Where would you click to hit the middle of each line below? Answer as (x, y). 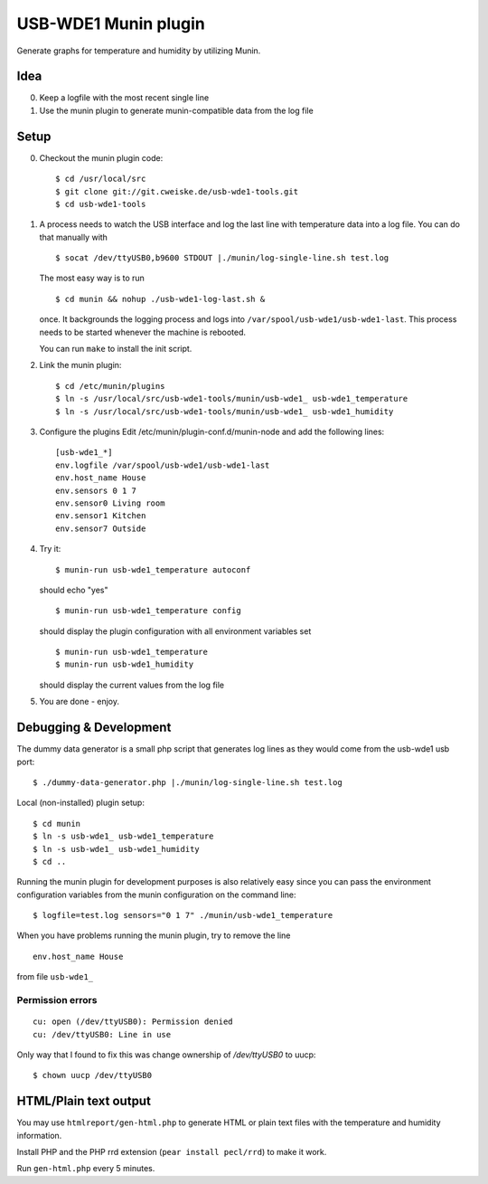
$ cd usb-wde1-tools (101, 204)
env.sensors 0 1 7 (96, 490)
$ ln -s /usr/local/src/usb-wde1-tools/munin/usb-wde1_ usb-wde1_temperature (232, 399)
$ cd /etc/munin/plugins (110, 386)
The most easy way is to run (92, 278)
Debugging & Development (94, 728)
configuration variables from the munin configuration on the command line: (156, 895)
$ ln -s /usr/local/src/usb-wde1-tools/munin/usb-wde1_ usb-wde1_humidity (225, 411)
